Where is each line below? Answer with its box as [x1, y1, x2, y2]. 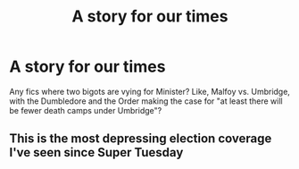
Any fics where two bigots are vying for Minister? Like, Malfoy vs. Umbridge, [9, 86, 290, 97]
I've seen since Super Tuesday [9, 145, 184, 160]
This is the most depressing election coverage [9, 131, 272, 147]
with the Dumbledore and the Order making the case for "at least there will [9, 96, 283, 106]
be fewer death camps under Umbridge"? [9, 105, 162, 115]
